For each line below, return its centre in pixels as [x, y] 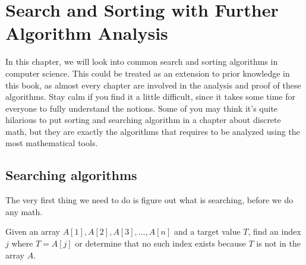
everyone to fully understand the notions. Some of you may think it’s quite [142, 108]
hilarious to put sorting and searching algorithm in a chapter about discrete [143, 120]
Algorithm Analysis [87, 33]
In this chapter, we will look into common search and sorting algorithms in [142, 61]
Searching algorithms [71, 175]
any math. [24, 211]
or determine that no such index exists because [160, 243]
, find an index [275, 231]
